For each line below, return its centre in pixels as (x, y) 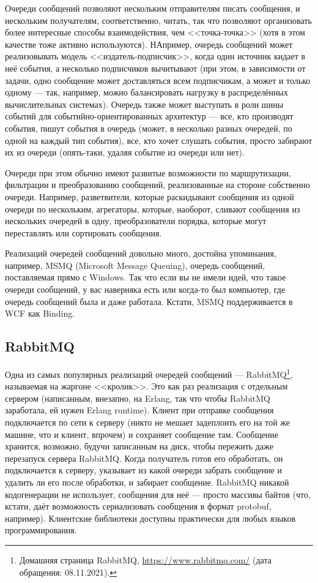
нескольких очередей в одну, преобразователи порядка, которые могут (136, 221)
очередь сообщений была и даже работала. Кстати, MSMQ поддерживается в (149, 301)
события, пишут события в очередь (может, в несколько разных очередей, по (149, 128)
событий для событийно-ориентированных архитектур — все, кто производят (149, 116)
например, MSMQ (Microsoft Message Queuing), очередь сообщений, (135, 265)
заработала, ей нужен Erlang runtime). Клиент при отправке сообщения (139, 410)
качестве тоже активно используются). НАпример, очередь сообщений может (149, 44)
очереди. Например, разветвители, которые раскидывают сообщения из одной (150, 196)
